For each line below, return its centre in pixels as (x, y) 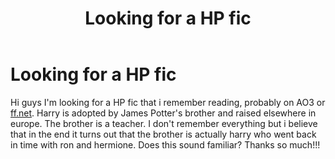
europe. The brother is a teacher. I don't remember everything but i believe (164, 123)
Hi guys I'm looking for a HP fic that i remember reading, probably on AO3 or (168, 102)
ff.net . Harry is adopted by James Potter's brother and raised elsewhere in (163, 113)
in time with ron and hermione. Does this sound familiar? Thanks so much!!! (165, 144)
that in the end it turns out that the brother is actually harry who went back (163, 134)
